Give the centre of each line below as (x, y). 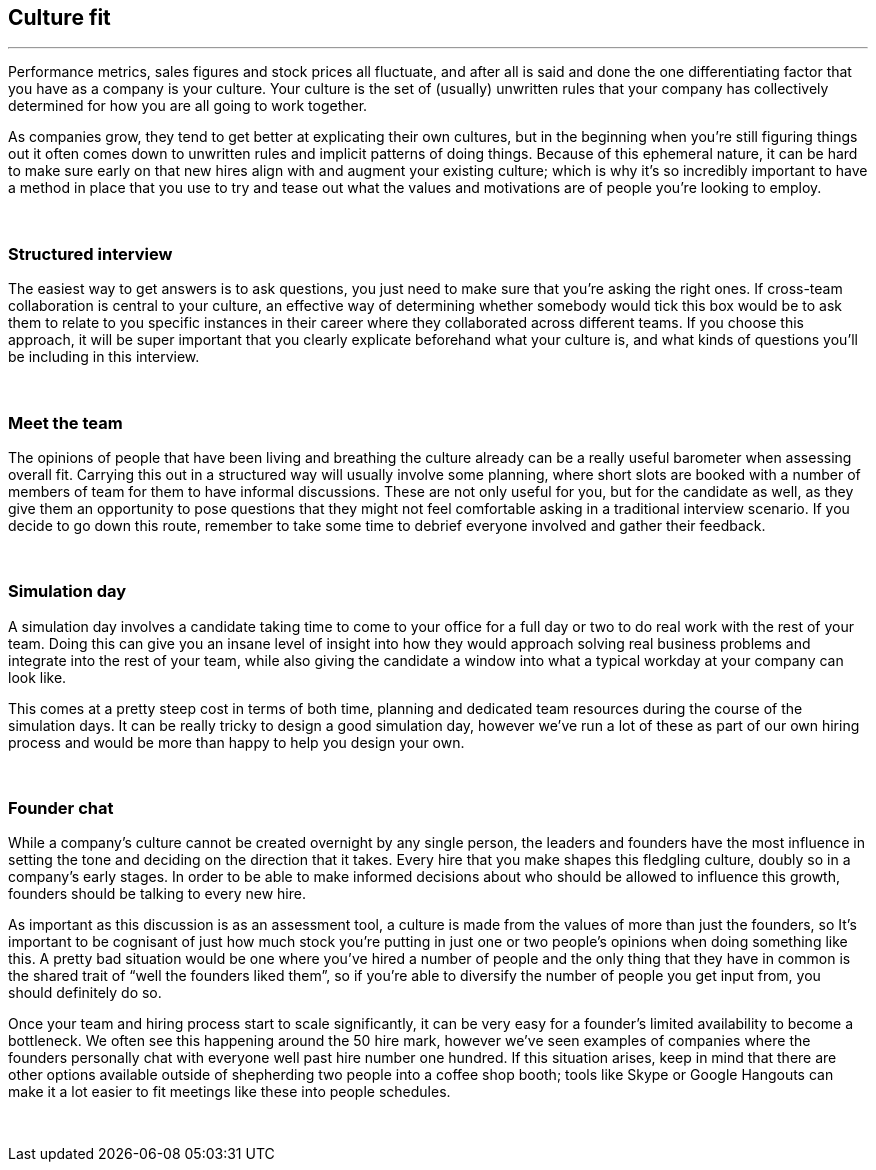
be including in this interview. (104, 357)
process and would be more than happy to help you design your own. (236, 742)
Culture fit (59, 17)
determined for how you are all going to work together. (188, 106)
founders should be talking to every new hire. (157, 894)
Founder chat (61, 808)
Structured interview (90, 253)
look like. (37, 677)
